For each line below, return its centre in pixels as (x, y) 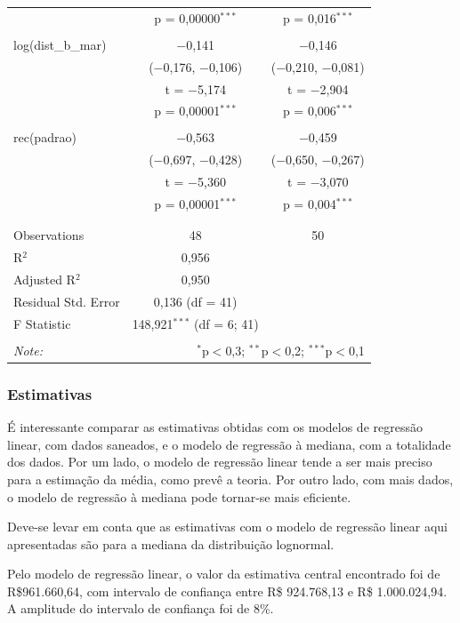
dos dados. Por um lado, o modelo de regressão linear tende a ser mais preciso (220, 462)
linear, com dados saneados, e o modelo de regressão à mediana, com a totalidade (229, 444)
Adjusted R (44, 280)
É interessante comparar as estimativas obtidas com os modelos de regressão (215, 427)
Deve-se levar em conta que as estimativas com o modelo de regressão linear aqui (227, 527)
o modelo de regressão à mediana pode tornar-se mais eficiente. (179, 496)
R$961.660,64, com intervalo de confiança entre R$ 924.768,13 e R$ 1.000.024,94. (227, 591)
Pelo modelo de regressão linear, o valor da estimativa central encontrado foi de (224, 574)
